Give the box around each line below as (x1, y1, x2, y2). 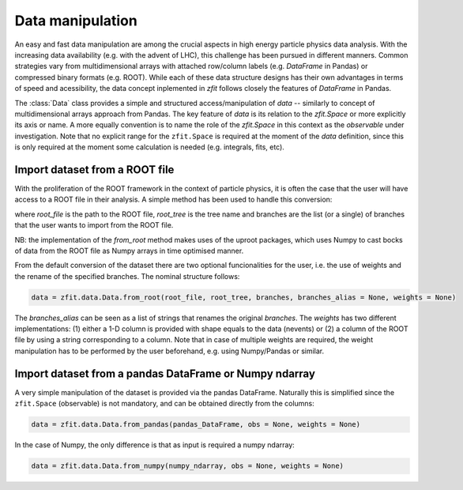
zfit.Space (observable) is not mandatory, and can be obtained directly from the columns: (14, 399, 315, 409)
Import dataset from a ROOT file (14, 163, 175, 176)
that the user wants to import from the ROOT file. (14, 220, 174, 230)
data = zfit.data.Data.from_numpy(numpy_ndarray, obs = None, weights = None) (31, 462, 344, 470)
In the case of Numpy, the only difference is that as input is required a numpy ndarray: (14, 440, 295, 450)
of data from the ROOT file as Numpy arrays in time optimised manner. (14, 246, 244, 255)
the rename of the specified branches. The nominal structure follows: (14, 271, 240, 281)
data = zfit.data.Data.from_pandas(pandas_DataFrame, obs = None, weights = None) (31, 420, 361, 429)
